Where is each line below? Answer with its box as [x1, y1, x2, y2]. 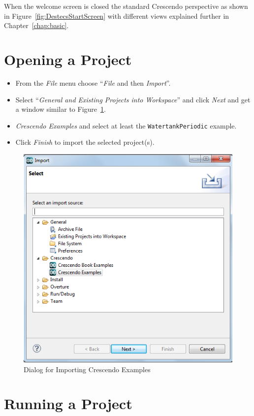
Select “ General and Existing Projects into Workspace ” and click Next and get [15, 94, 251, 104]
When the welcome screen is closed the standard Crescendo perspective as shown [4, 1, 248, 11]
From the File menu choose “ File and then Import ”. [15, 77, 171, 88]
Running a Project [4, 393, 132, 413]
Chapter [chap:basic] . [4, 20, 69, 31]
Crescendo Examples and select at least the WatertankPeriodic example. [15, 120, 237, 130]
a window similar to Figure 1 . [15, 104, 106, 114]
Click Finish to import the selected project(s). [15, 137, 155, 147]
